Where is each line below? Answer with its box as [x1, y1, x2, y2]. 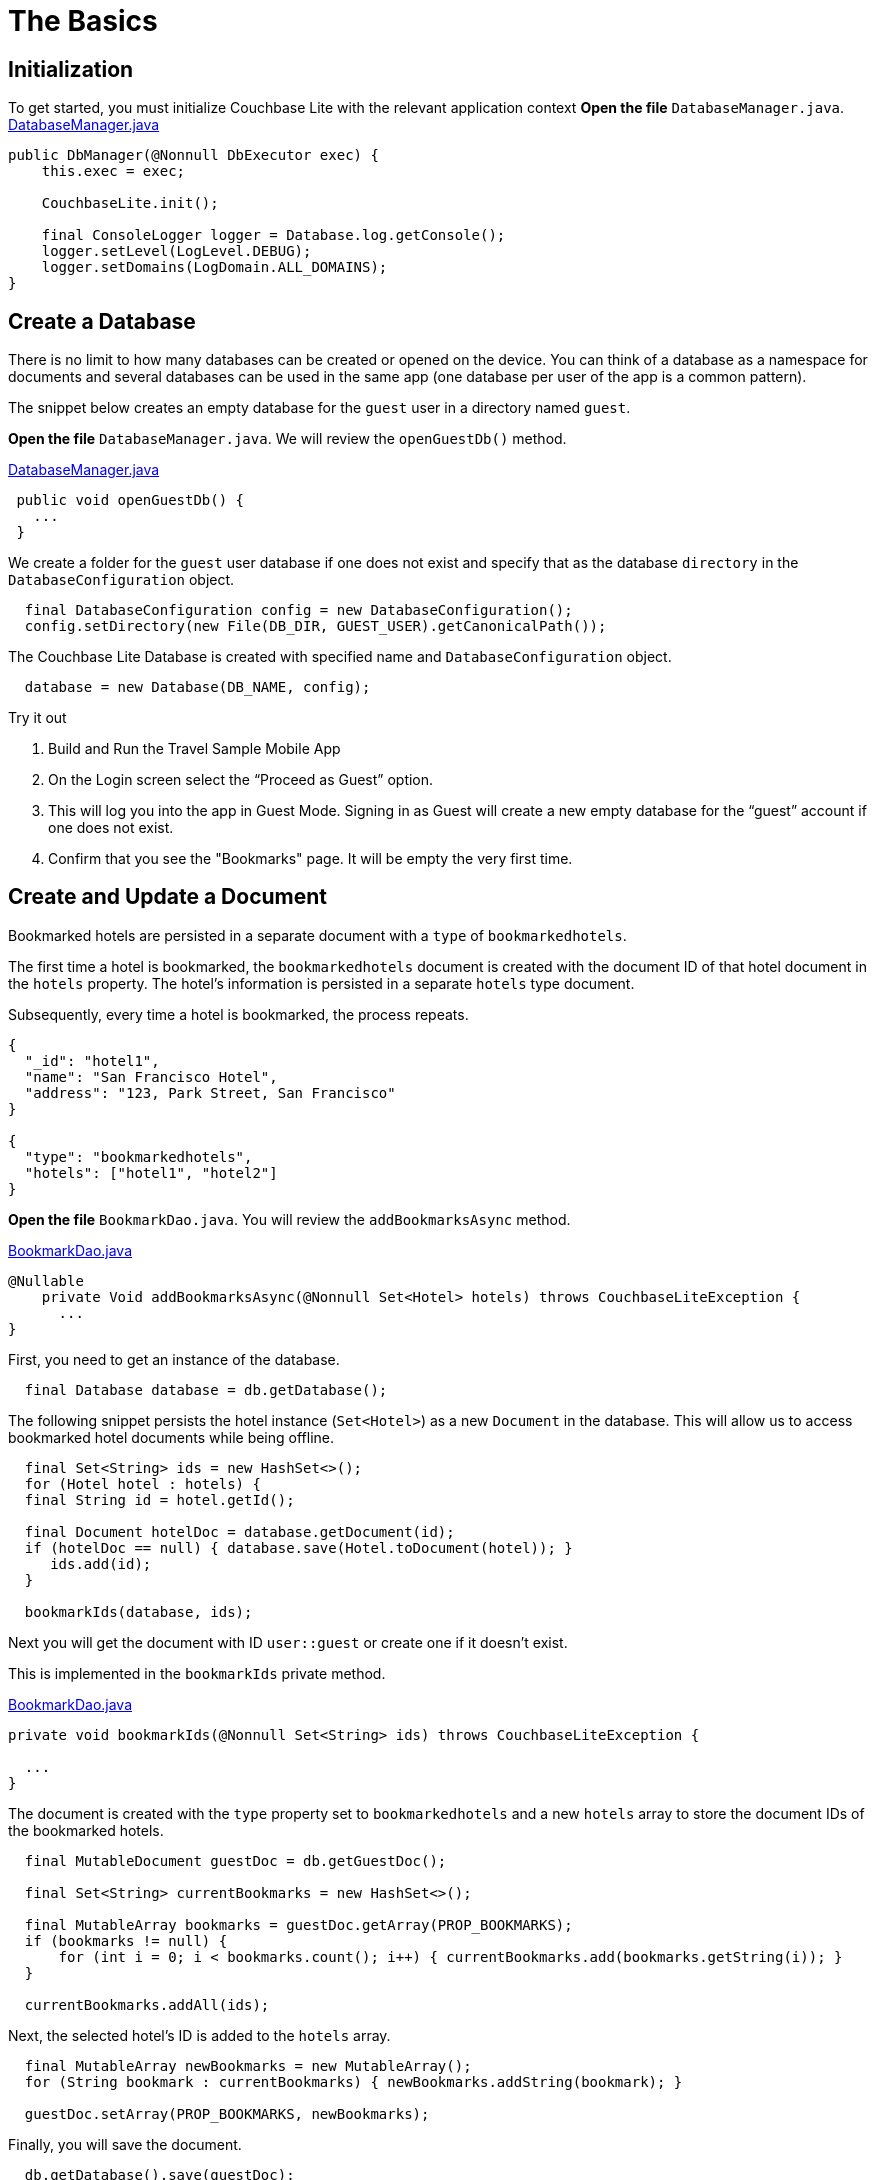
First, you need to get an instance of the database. [8, 1350, 340, 1368]
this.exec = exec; [41, 163, 186, 180]
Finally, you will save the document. [8, 2135, 242, 2153]
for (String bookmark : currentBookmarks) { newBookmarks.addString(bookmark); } [24, 2073, 683, 2090]
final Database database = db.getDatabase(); [24, 1381, 388, 1398]
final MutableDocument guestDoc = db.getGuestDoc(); [24, 1852, 447, 1869]
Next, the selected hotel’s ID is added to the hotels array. [8, 2026, 391, 2044]
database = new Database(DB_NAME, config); [24, 679, 371, 696]
